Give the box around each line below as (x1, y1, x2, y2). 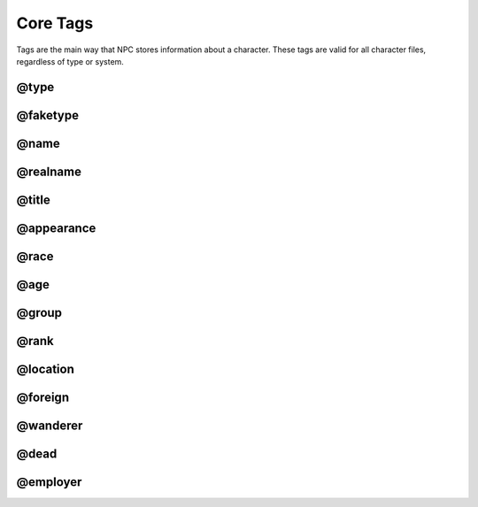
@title (16, 192, 50, 207)
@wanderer (16, 418, 83, 433)
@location (16, 361, 74, 376)
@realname (16, 164, 81, 179)
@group (16, 305, 62, 320)
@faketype (16, 107, 80, 123)
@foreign (16, 389, 70, 404)
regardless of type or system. (16, 56, 124, 66)
